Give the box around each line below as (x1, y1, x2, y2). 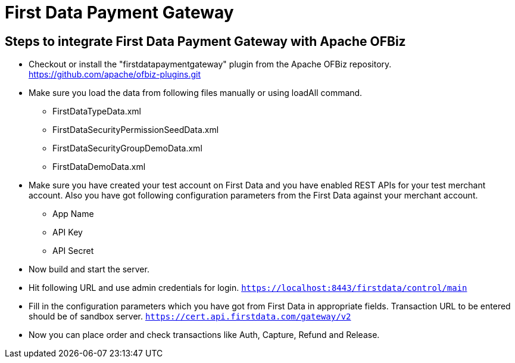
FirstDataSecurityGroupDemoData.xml (52, 143, 202, 154)
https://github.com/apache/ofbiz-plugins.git (29, 69, 201, 80)
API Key (52, 227, 83, 238)
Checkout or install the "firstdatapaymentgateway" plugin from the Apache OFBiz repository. (29, 59, 392, 70)
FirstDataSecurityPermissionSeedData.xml (52, 125, 219, 135)
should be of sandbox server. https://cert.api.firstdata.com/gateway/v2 (29, 311, 351, 322)
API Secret (52, 246, 94, 256)
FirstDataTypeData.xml (52, 106, 141, 117)
